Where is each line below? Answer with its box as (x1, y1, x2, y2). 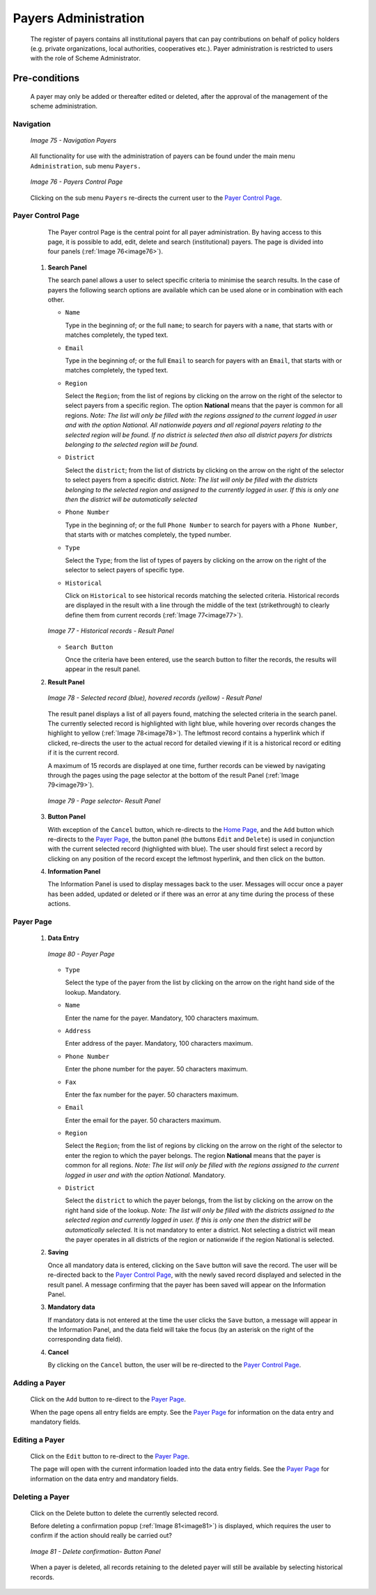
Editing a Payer (13, 1435, 65, 1445)
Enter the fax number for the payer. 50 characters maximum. (65, 1090, 239, 1099)
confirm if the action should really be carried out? (30, 1532, 172, 1540)
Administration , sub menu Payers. (30, 162, 142, 170)
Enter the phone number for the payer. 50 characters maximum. (65, 1065, 249, 1074)
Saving (47, 1248, 69, 1257)
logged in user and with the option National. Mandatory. (65, 1170, 226, 1179)
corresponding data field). (47, 1335, 123, 1344)
